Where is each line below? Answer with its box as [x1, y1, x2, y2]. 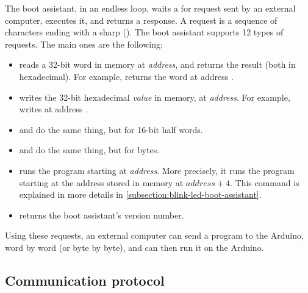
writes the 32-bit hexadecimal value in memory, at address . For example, [19, 90, 290, 103]
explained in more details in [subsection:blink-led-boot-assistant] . [19, 188, 262, 201]
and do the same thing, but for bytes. [19, 143, 160, 156]
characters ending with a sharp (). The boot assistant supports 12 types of [5, 26, 284, 38]
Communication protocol [5, 270, 165, 289]
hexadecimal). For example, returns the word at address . [19, 70, 234, 82]
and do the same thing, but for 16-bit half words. [19, 123, 203, 136]
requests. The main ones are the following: [5, 37, 163, 50]
